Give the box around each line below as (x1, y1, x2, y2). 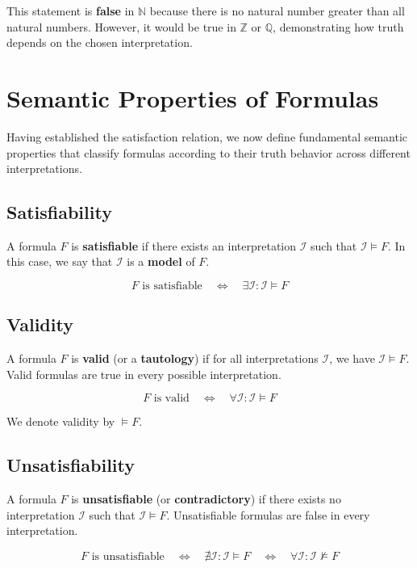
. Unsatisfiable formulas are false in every (166, 506, 370, 523)
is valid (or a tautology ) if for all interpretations (71, 350, 319, 367)
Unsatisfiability (6, 452, 136, 478)
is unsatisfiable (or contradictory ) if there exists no (71, 490, 341, 507)
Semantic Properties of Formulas (6, 81, 379, 114)
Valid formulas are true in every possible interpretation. (6, 365, 281, 382)
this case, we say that (6, 253, 113, 270)
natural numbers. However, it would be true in (6, 18, 236, 35)
